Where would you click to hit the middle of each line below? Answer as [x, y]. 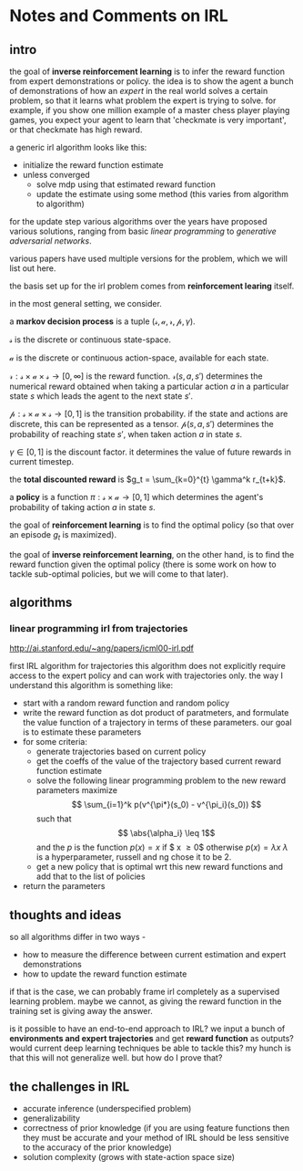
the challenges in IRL [70, 1087]
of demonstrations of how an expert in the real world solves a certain [139, 91]
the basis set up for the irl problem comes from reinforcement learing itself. [152, 286]
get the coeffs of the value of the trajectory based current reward [159, 761]
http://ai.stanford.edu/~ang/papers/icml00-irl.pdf [101, 648]
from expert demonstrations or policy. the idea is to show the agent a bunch [151, 81]
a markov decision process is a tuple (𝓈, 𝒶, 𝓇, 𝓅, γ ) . [102, 321]
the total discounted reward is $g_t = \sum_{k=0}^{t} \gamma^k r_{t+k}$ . [148, 479]
